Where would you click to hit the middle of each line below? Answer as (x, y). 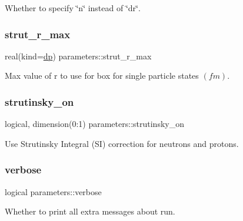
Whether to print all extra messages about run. (90, 211)
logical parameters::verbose (53, 191)
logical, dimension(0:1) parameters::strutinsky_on (94, 124)
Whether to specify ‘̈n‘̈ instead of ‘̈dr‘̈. (73, 8)
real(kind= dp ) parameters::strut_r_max (78, 56)
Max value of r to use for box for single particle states (102, 76)
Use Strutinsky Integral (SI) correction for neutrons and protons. (122, 143)
